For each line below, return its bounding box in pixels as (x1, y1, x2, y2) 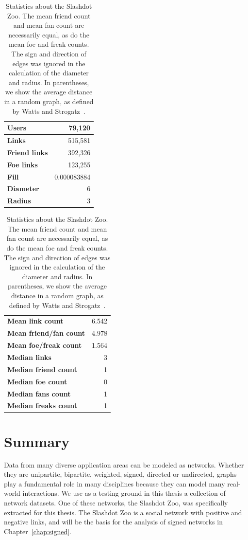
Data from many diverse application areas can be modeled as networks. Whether (4, 459, 244, 469)
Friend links (7, 147, 48, 157)
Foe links (7, 159, 38, 169)
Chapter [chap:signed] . (4, 526, 71, 536)
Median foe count (7, 376, 67, 386)
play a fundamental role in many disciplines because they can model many (4, 478, 225, 488)
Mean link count (7, 316, 64, 326)
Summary (4, 431, 70, 451)
